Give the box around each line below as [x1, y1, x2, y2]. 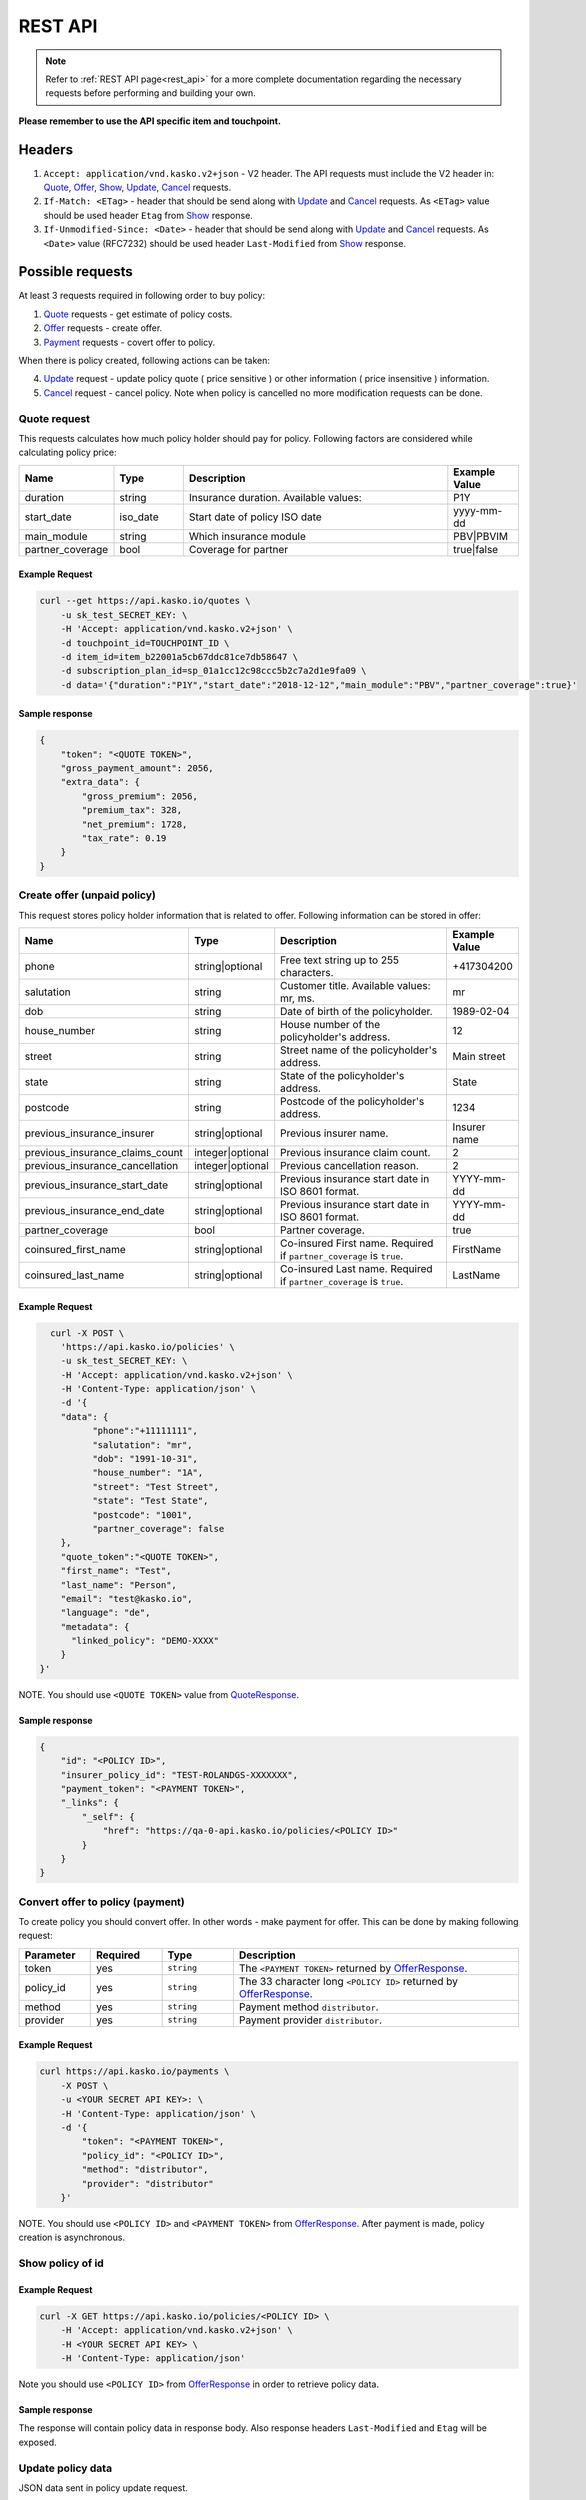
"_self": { [81, 1811, 135, 1822]
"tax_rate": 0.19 [81, 833, 167, 844]
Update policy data [18, 2461, 113, 2475]
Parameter [24, 1948, 76, 1962]
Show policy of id [18, 2256, 104, 2270]
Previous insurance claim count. [280, 1145, 431, 1159]
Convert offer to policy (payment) [18, 1895, 185, 1909]
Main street [452, 1049, 506, 1063]
